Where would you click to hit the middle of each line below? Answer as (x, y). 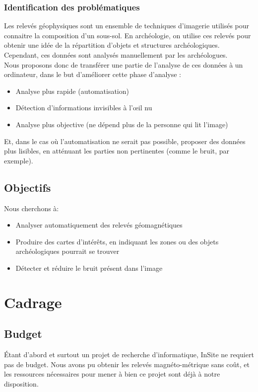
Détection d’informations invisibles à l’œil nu (84, 108)
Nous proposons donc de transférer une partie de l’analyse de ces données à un (124, 64)
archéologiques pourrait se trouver (67, 251)
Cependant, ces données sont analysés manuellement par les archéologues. (116, 55)
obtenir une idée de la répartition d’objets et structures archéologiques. (112, 45)
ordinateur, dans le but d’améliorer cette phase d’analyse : (93, 74)
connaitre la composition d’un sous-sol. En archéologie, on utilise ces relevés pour (128, 35)
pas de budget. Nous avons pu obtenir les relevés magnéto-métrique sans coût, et (127, 364)
